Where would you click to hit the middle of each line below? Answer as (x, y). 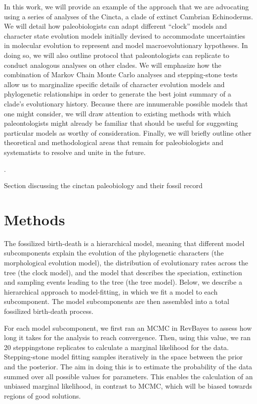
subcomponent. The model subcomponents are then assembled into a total (117, 301)
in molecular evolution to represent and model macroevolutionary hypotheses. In (126, 45)
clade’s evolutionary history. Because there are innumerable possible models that (126, 103)
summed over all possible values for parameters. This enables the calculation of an (128, 376)
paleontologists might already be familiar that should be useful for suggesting (121, 123)
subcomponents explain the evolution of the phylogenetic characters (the (114, 253)
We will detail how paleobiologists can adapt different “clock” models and (115, 26)
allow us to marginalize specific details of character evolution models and (114, 84)
